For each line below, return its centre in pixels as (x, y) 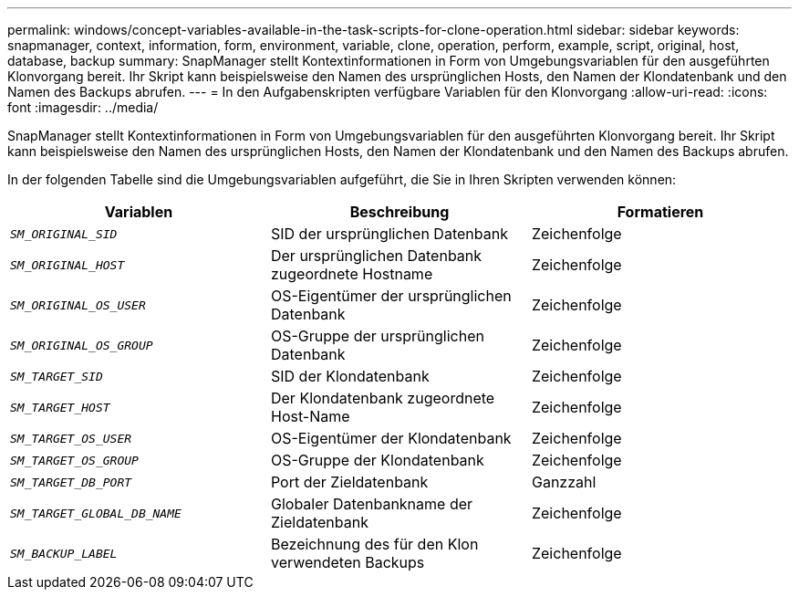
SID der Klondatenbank (350, 376)
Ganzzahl (564, 482)
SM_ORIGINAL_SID (64, 234)
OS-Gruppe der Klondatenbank (377, 460)
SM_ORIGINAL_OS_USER (78, 305)
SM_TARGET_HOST (60, 407)
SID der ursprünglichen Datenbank (389, 234)
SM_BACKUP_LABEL (64, 553)
